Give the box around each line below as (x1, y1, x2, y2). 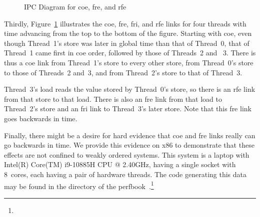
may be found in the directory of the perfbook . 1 (4, 179, 154, 191)
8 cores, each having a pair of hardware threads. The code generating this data (4, 169, 247, 179)
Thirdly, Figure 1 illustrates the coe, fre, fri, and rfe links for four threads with (4, 18, 246, 28)
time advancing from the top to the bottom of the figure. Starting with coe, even (4, 28, 252, 38)
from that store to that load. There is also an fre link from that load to (4, 93, 222, 104)
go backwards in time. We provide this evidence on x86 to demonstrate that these (4, 140, 254, 150)
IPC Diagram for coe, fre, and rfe (24, 1, 126, 11)
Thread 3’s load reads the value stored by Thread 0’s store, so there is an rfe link (4, 84, 255, 94)
